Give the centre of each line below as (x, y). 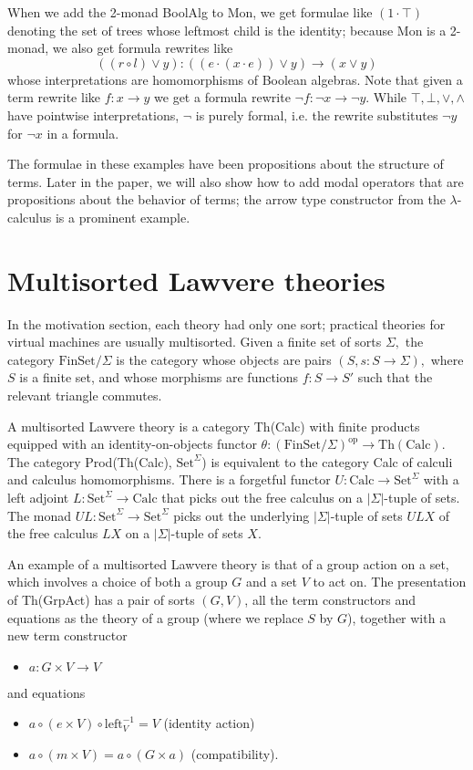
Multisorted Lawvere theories (196, 280)
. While (386, 97)
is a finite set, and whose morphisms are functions (159, 377)
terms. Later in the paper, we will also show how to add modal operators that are (236, 181)
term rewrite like (54, 97)
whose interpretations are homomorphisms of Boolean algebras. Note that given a (235, 79)
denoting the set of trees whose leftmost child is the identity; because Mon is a (227, 30)
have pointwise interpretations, (93, 114)
